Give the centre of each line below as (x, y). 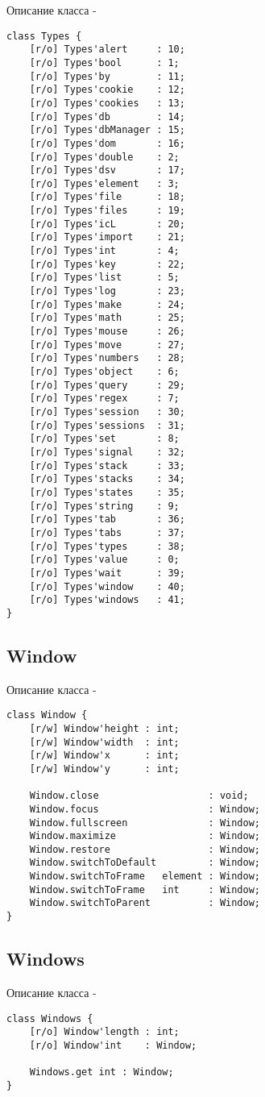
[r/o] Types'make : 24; (107, 304)
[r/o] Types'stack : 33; (107, 465)
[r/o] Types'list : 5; (104, 278)
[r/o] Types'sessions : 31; (107, 425)
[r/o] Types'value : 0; (104, 560)
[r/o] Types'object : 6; (104, 372)
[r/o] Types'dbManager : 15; (107, 130)
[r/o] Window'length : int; (104, 1032)
